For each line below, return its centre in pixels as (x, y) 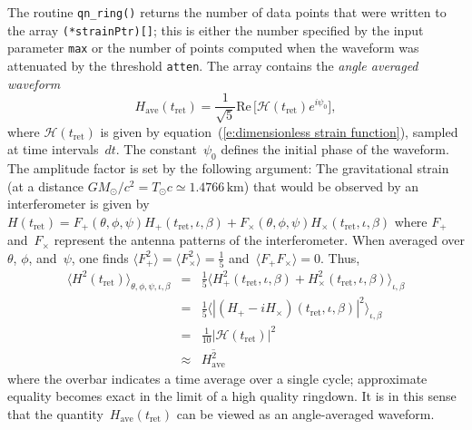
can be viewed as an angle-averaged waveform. (305, 413)
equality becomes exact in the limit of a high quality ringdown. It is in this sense (232, 396)
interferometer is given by (79, 204)
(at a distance (46, 186)
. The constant (156, 149)
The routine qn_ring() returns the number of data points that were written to (227, 12)
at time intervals (53, 149)
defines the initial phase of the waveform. (335, 149)
